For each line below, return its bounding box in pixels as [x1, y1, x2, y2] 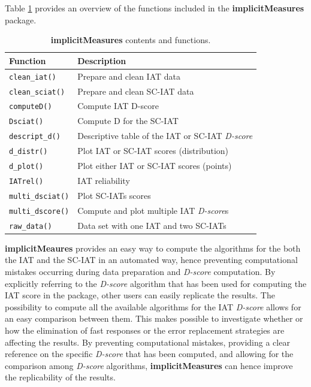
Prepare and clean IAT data [77, 69, 181, 82]
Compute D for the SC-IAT [77, 114, 179, 127]
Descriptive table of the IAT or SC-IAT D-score [77, 129, 253, 142]
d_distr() [9, 147, 48, 156]
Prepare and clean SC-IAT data [77, 84, 194, 97]
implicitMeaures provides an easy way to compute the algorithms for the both [5, 241, 301, 254]
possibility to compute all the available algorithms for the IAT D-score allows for [5, 300, 301, 313]
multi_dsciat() [9, 192, 70, 201]
